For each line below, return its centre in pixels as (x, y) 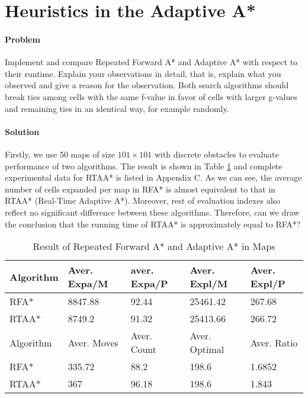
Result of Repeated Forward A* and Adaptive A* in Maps (154, 246)
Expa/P (149, 284)
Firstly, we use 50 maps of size (60, 154)
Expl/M (209, 284)
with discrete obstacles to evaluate (216, 154)
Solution (22, 131)
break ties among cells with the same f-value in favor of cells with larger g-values (151, 96)
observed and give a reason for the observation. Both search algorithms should (147, 85)
